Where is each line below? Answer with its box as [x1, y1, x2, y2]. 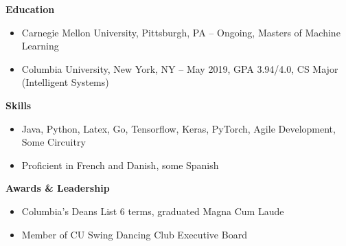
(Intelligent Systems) [21, 75, 109, 89]
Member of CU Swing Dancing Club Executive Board [21, 227, 247, 241]
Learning [21, 38, 59, 53]
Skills [5, 98, 32, 112]
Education [5, 2, 55, 16]
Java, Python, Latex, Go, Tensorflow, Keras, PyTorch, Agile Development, [21, 121, 336, 135]
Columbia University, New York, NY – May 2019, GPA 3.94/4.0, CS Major [21, 61, 338, 76]
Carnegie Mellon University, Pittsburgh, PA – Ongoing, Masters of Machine [21, 25, 341, 39]
